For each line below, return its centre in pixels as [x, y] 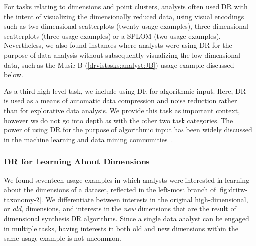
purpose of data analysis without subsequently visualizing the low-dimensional [122, 55]
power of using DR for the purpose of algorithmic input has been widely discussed [128, 130]
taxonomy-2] [23, 199]
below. [14, 74]
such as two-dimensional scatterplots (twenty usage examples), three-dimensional [126, 26]
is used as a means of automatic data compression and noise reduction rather [121, 101]
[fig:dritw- [233, 189]
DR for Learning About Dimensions [77, 161]
